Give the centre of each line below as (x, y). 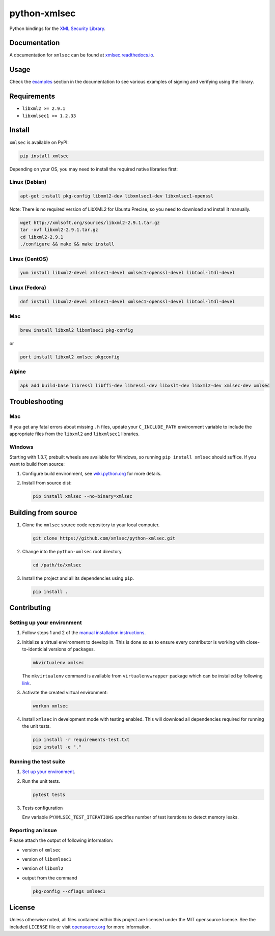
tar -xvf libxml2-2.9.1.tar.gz (59, 230)
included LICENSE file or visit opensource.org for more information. (80, 927)
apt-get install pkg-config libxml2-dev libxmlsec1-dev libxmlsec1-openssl (117, 196)
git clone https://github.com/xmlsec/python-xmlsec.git (104, 538)
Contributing (30, 608)
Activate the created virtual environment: (65, 692)
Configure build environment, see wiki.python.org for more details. (92, 473)
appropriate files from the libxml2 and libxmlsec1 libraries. (75, 434)
